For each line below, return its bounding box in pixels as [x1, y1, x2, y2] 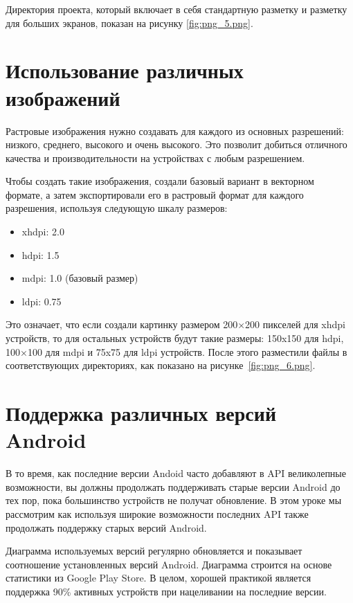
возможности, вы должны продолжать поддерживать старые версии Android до [6, 479, 341, 494]
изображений [6, 83, 120, 111]
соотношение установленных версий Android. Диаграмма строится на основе [6, 557, 332, 571]
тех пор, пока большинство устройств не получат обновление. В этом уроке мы [6, 493, 342, 507]
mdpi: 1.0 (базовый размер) [21, 271, 138, 285]
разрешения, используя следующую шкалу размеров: [6, 201, 228, 215]
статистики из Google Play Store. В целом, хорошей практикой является [6, 570, 311, 585]
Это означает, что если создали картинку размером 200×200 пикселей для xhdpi [6, 317, 345, 332]
